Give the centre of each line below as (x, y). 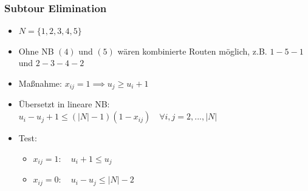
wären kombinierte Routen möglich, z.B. (192, 51)
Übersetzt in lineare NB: (64, 104)
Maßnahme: (40, 83)
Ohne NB (36, 51)
